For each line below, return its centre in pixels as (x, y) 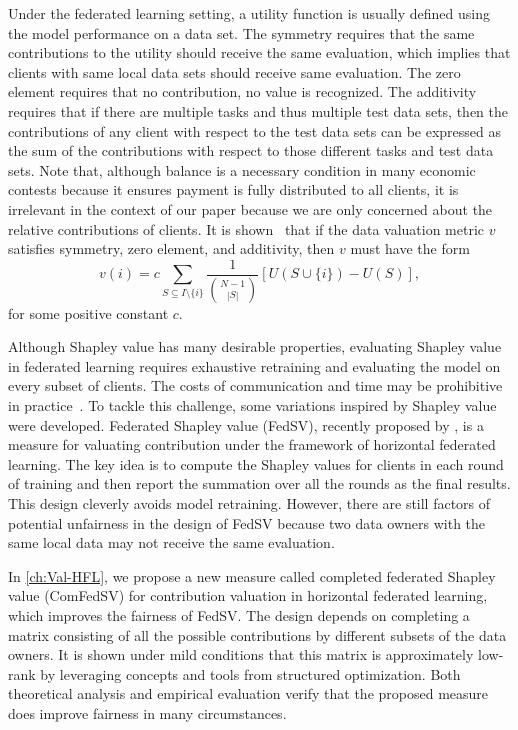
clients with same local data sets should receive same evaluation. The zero (234, 71)
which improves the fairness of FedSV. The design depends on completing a (239, 614)
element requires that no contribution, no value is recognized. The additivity (242, 91)
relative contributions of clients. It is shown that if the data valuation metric (246, 228)
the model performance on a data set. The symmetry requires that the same (241, 32)
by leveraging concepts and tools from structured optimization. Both (250, 673)
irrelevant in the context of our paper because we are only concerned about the (250, 208)
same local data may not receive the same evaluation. (171, 542)
